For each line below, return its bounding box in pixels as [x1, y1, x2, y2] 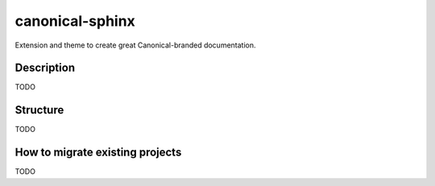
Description [14, 61, 76, 75]
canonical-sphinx [14, 12, 136, 30]
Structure [14, 103, 64, 117]
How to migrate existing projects [14, 146, 182, 159]
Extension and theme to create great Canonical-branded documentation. [14, 40, 257, 50]
